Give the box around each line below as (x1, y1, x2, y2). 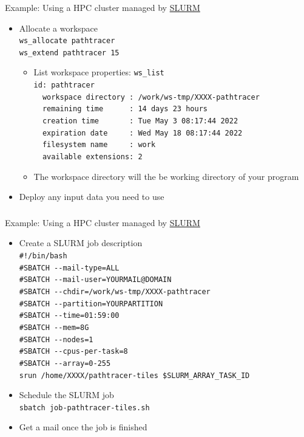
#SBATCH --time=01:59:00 (19, 311, 120, 320)
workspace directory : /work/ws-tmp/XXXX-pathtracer (42, 92, 260, 102)
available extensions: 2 (42, 153, 143, 162)
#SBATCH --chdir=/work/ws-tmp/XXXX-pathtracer (19, 287, 211, 296)
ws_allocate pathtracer (19, 36, 115, 46)
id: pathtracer (33, 81, 95, 90)
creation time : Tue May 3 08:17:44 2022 (42, 117, 238, 126)
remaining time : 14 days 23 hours (42, 105, 208, 114)
